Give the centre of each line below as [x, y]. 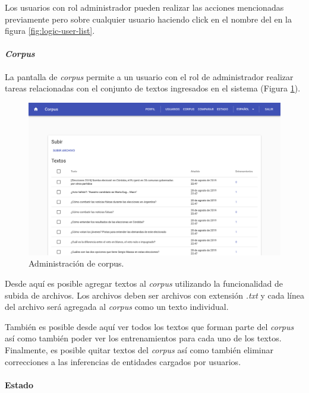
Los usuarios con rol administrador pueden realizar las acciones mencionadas [144, 7]
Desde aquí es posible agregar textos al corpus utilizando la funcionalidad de [144, 283]
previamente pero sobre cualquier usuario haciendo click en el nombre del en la [148, 19]
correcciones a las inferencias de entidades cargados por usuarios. [123, 361]
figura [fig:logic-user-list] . [50, 31]
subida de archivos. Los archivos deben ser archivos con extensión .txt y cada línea [154, 295]
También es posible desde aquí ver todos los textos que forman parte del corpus [149, 326]
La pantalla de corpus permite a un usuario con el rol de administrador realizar [149, 76]
